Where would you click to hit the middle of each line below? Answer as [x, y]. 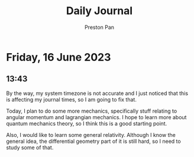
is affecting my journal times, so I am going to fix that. [72, 99]
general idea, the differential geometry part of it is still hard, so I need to [94, 141]
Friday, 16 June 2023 [59, 57]
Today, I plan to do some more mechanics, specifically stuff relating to [92, 111]
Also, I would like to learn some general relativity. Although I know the [91, 135]
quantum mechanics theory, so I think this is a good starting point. [87, 123]
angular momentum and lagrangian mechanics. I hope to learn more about [96, 117]
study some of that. [30, 147]
